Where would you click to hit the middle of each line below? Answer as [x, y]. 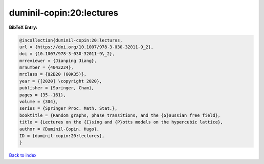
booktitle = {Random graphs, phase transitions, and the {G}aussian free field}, [120, 115]
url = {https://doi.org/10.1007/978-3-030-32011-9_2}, [86, 47]
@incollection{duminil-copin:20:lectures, [71, 40]
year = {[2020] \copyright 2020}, [61, 81]
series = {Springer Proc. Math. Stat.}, [68, 108]
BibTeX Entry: [23, 27]
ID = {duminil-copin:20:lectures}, [62, 136]
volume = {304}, [39, 102]
